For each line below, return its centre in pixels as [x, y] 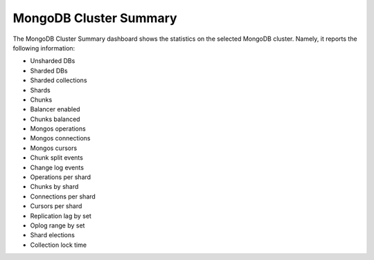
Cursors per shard [56, 206]
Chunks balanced [55, 119]
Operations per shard [61, 177]
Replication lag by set [61, 216]
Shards [41, 90]
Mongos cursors [54, 148]
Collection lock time [58, 245]
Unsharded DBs [53, 61]
